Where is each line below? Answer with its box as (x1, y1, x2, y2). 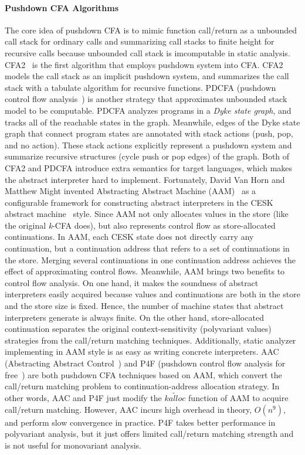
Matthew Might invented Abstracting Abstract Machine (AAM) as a (5, 185, 256, 197)
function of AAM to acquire (188, 392, 289, 404)
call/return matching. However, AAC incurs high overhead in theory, (5, 403, 252, 415)
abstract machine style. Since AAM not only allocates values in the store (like (5, 208, 289, 220)
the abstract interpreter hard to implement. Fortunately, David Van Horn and (5, 173, 285, 185)
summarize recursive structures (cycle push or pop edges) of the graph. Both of (5, 150, 290, 162)
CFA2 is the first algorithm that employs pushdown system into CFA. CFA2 (5, 58, 283, 70)
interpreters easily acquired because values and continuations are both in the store (5, 288, 300, 300)
